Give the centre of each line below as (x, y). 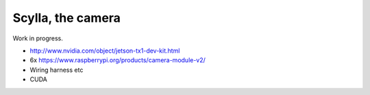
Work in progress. (38, 38)
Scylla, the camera (67, 18)
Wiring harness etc (57, 70)
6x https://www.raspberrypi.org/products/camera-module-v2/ (118, 60)
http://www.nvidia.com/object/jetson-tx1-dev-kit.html (105, 51)
